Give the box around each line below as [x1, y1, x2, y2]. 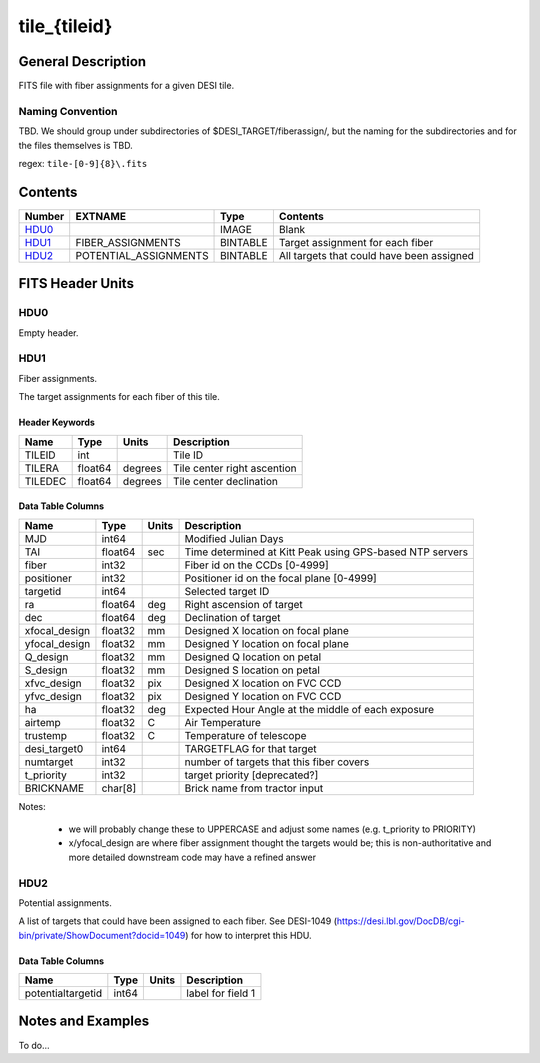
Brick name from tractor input [184, 781, 324, 795]
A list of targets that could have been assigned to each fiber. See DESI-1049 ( [18, 915, 338, 927]
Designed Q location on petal [184, 650, 322, 664]
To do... [18, 1039, 50, 1051]
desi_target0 [24, 741, 84, 755]
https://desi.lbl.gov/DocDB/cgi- [336, 915, 465, 927]
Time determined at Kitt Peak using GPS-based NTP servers [184, 545, 469, 559]
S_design [24, 663, 69, 677]
